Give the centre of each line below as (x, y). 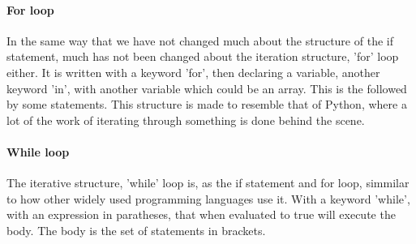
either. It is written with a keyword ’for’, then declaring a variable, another (193, 72)
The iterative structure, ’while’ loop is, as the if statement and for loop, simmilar (208, 183)
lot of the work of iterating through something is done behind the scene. (186, 120)
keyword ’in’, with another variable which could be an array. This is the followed (207, 88)
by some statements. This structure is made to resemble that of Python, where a (207, 104)
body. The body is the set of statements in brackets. (136, 230)
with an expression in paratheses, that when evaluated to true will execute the (201, 214)
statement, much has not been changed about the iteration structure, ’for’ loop (203, 56)
